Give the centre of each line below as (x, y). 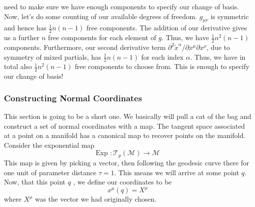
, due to (218, 47)
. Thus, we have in (218, 57)
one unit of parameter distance (50, 172)
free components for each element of (102, 37)
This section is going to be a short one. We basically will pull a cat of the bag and (128, 116)
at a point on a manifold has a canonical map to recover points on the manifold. (125, 135)
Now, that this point (35, 182)
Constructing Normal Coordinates (73, 98)
